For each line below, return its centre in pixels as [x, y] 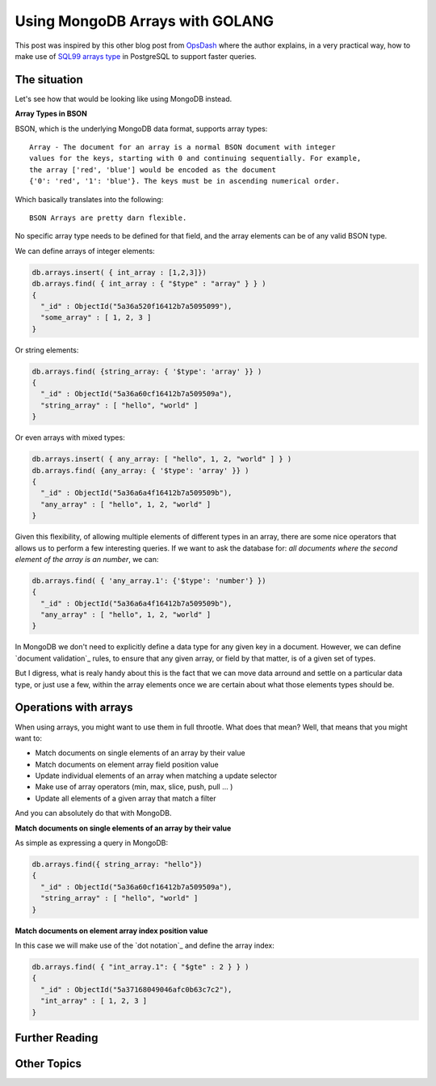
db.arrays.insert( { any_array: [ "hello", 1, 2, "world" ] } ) [162, 459]
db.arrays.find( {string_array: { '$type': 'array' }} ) [147, 371]
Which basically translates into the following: [89, 199]
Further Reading [57, 1038]
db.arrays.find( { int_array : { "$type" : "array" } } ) [149, 284]
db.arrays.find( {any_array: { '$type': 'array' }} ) [140, 470]
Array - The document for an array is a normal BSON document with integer [182, 147]
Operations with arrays [74, 708]
